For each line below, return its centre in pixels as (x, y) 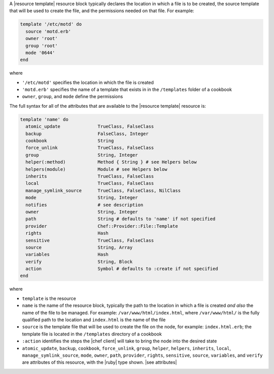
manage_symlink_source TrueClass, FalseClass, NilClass (103, 190)
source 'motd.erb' (48, 31)
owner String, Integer (82, 212)
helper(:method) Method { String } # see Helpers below (111, 162)
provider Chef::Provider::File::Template (102, 226)
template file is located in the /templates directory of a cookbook (92, 334)
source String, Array (79, 247)
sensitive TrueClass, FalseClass (90, 240)
